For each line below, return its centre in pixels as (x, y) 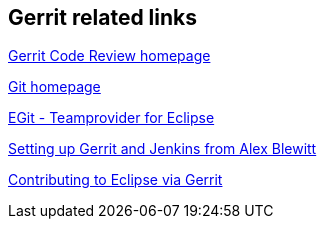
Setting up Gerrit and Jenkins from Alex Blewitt (162, 149)
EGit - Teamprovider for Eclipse (111, 118)
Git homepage (54, 87)
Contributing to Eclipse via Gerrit (115, 180)
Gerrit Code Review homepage (109, 56)
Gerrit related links (103, 17)
